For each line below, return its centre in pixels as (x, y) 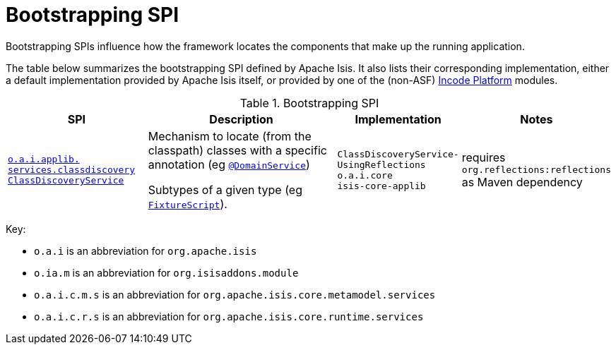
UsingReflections (381, 164)
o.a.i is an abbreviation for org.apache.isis (146, 251)
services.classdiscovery (72, 170)
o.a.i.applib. (44, 159)
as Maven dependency (522, 182)
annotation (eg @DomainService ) (229, 164)
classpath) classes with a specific (237, 150)
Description (241, 119)
